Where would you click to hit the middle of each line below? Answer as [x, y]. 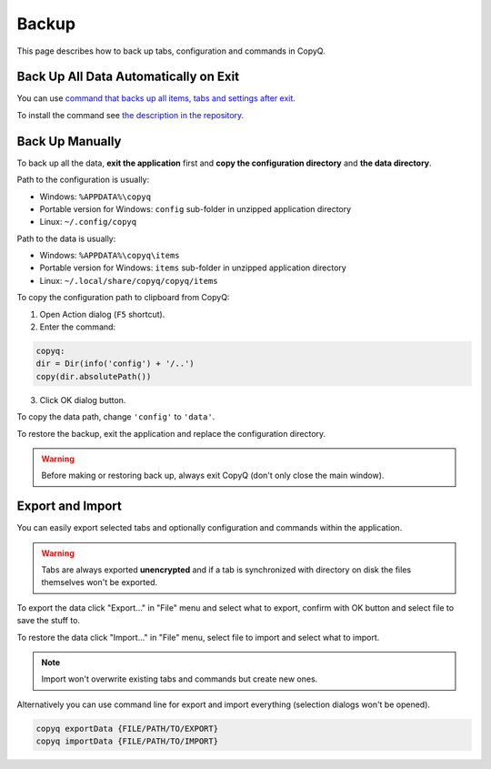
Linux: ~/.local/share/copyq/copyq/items [129, 280]
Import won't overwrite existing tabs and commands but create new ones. [180, 679]
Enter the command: [78, 327]
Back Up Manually [69, 141]
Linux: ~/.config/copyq [88, 222]
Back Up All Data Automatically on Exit [128, 77]
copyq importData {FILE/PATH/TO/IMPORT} [127, 741]
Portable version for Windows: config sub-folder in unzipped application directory [195, 208]
